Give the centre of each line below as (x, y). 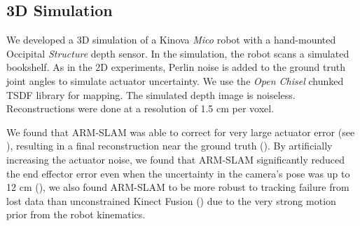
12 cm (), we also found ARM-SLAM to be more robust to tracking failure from (178, 187)
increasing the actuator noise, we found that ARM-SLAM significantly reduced (175, 159)
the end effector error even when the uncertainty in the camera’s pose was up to (178, 173)
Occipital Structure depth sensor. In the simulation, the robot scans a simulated (178, 53)
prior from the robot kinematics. (76, 214)
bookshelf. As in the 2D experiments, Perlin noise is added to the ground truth (176, 67)
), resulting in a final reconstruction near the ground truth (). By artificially (169, 146)
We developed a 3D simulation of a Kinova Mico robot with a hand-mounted (171, 40)
